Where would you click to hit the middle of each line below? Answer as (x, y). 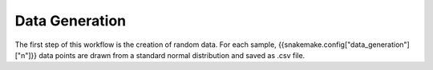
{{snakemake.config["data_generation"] (344, 45)
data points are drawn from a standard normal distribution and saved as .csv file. (172, 55)
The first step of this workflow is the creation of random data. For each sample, (146, 45)
